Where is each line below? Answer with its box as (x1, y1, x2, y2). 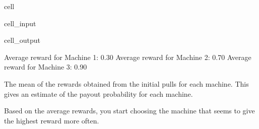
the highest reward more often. (4, 115, 99, 125)
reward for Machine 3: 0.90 (4, 61, 87, 72)
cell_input (4, 18, 36, 28)
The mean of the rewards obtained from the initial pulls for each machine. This (4, 78, 249, 89)
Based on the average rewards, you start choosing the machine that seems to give (4, 105, 255, 116)
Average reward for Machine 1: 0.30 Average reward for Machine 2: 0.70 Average (4, 51, 251, 62)
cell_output (4, 35, 40, 45)
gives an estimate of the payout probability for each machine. (4, 88, 193, 99)
